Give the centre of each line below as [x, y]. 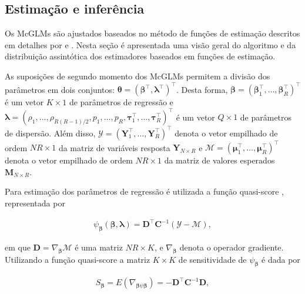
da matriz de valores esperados [219, 160]
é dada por [281, 259]
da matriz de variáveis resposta [114, 147]
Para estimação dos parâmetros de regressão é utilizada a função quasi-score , [144, 191]
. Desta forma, [202, 89]
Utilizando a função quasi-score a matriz [78, 259]
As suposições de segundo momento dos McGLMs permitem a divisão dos [138, 76]
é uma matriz [99, 247]
